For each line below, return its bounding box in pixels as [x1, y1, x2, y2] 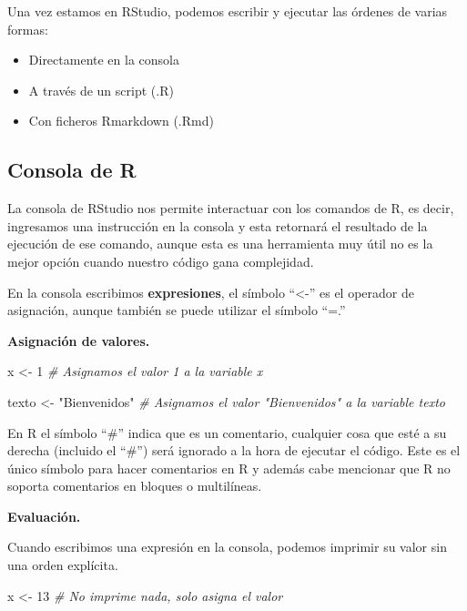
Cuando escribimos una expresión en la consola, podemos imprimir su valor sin [7, 537, 447, 556]
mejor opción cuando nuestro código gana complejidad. [7, 251, 314, 270]
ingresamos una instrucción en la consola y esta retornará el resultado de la [7, 216, 428, 235]
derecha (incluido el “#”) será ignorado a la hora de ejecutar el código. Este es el [7, 441, 461, 460]
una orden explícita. [7, 555, 118, 575]
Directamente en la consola [28, 50, 179, 69]
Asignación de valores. [7, 331, 150, 350]
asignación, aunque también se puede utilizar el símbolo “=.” [7, 300, 346, 320]
